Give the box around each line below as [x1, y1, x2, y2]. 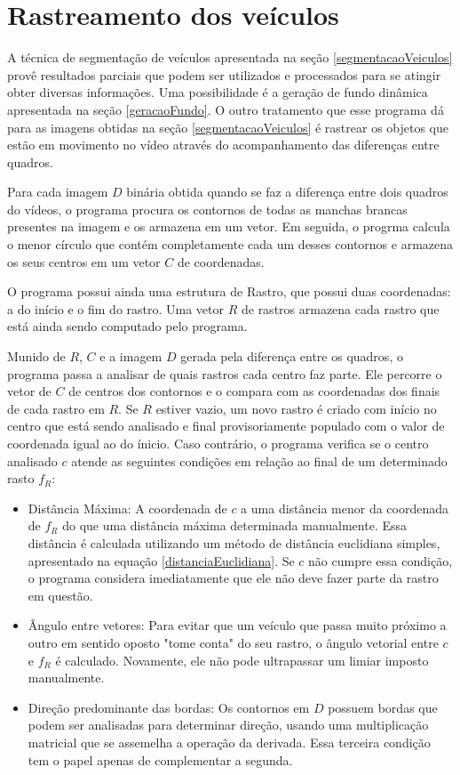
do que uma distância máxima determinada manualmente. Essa [62, 516, 408, 535]
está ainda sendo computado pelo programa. [7, 317, 248, 335]
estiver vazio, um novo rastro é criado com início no [155, 399, 437, 417]
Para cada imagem [7, 182, 108, 201]
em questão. [28, 585, 93, 604]
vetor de [7, 382, 52, 400]
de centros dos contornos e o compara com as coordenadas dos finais [68, 382, 440, 400]
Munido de [7, 347, 66, 366]
